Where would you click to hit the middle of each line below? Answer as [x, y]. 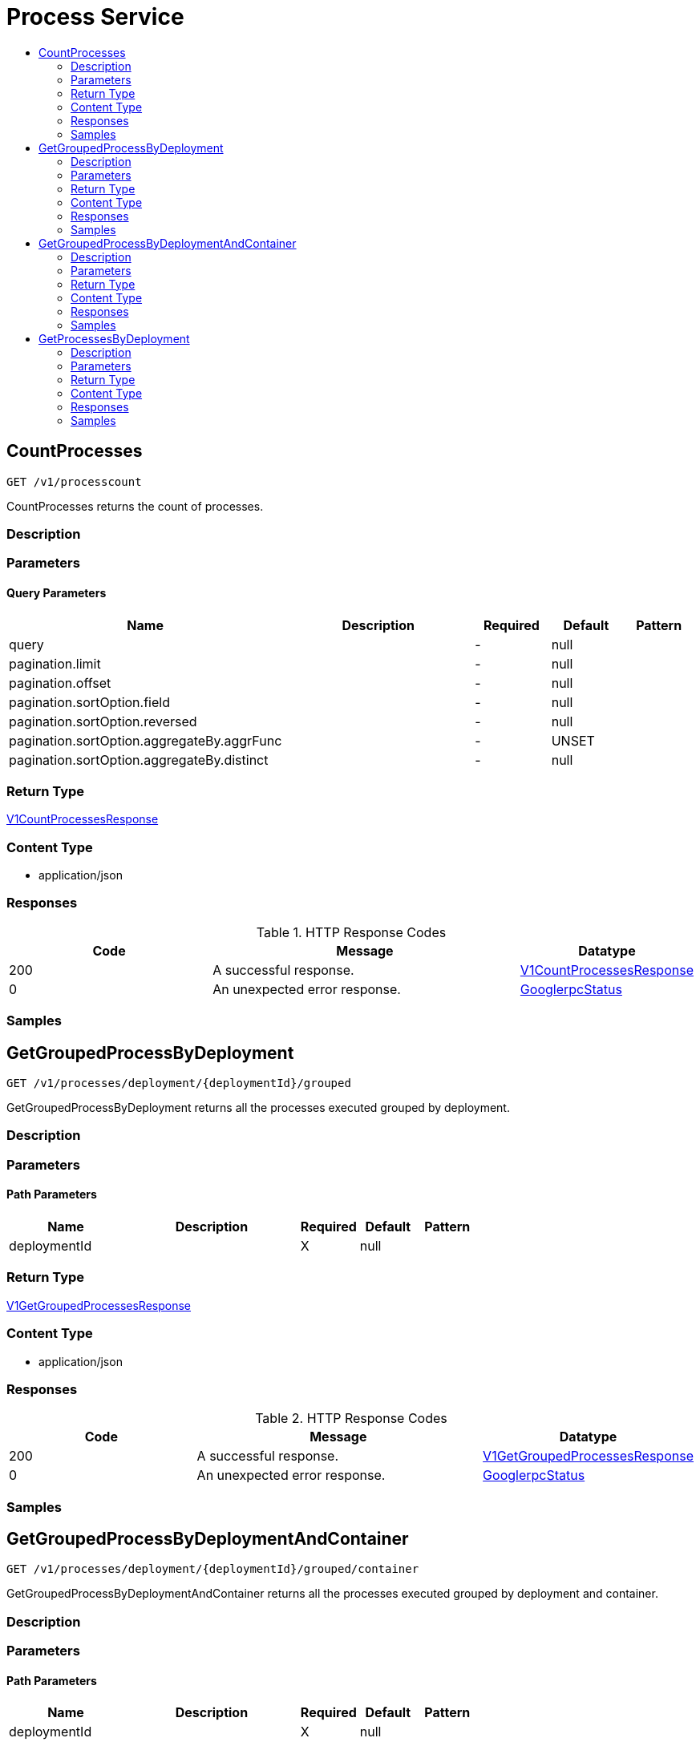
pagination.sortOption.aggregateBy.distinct [139, 760]
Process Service [95, 17]
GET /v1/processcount [74, 481]
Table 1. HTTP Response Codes [351, 932]
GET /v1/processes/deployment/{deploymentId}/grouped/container [213, 1569]
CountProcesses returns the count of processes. [135, 506]
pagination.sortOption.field [89, 702]
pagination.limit [55, 663]
